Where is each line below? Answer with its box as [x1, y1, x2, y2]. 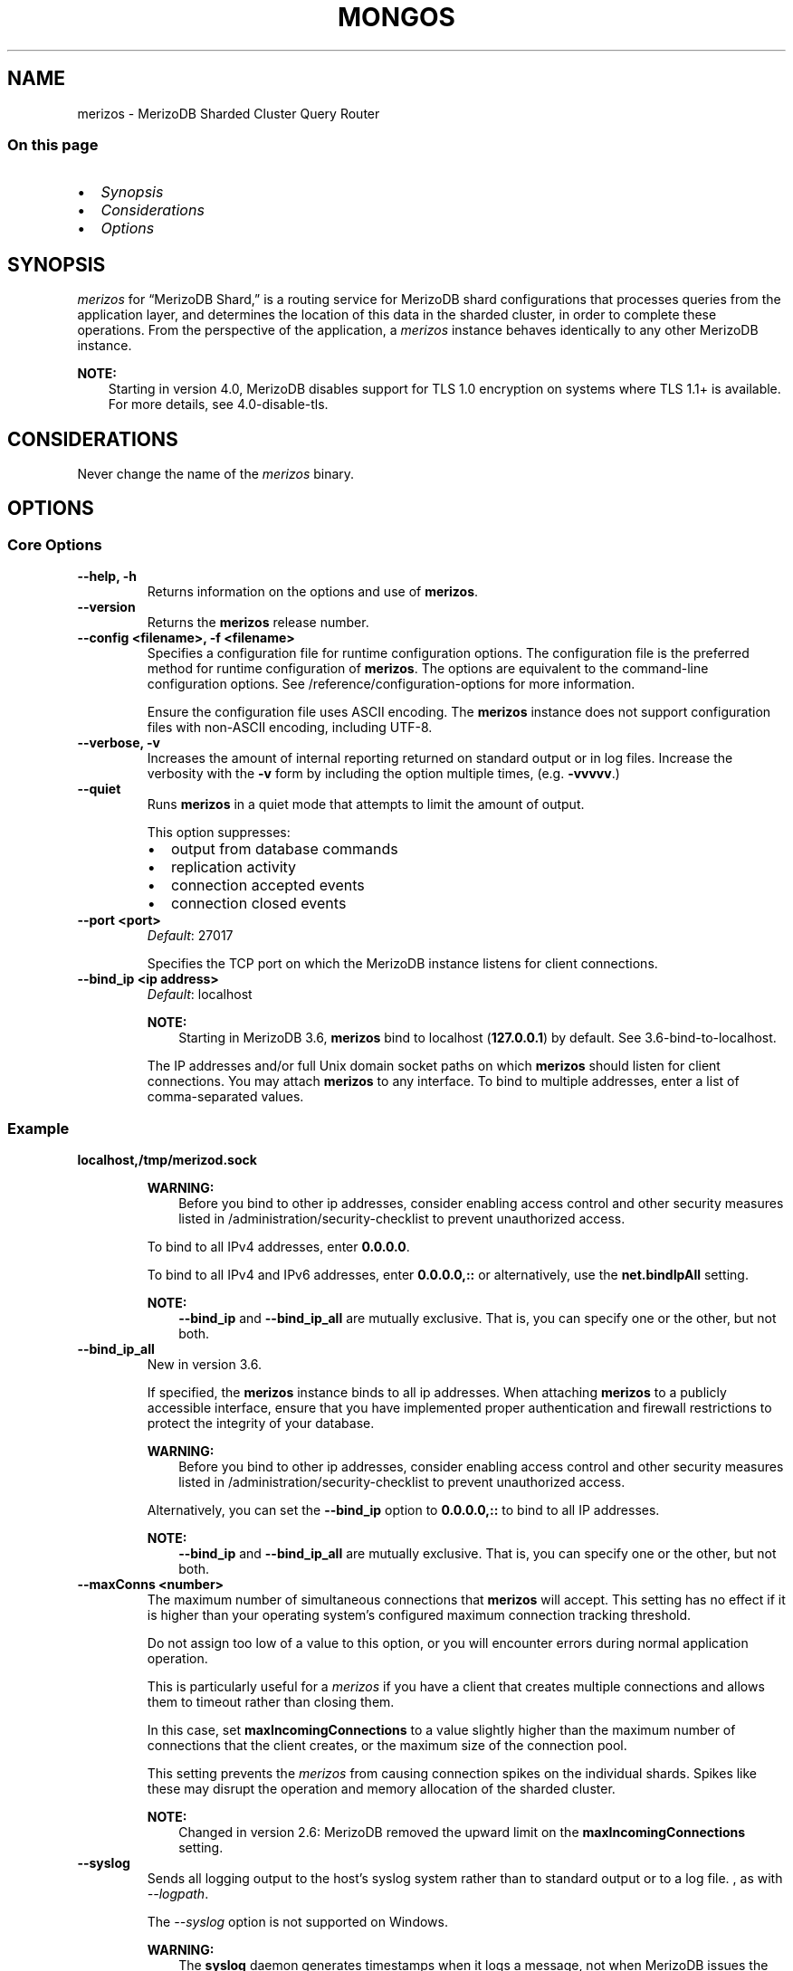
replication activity [170, 858, 297, 877]
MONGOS [338, 2, 455, 33]
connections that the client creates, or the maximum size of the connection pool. [147, 1738, 627, 1753]
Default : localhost [147, 986, 253, 1003]
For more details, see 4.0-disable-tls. [108, 396, 329, 413]
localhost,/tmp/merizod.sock [77, 1152, 257, 1167]
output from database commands [170, 840, 398, 859]
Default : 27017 [147, 928, 234, 944]
